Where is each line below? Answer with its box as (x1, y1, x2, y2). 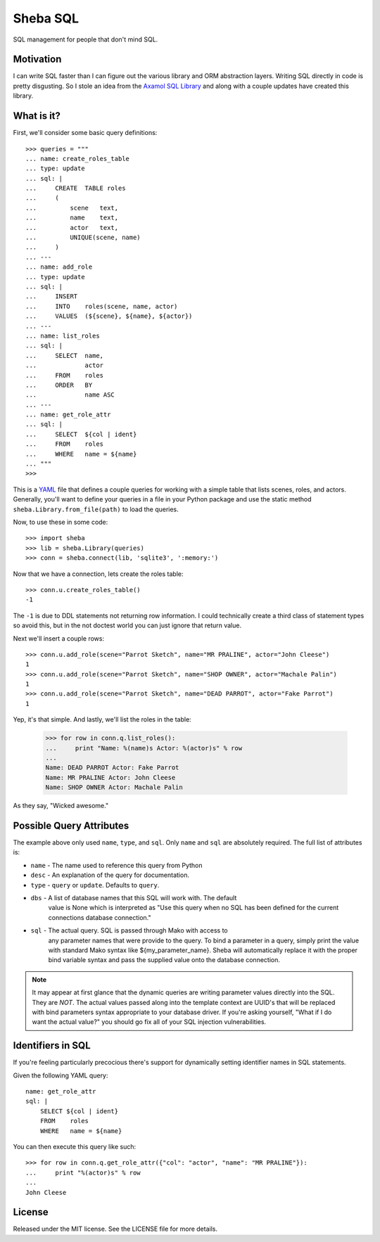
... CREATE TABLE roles (25, 184, 126, 193)
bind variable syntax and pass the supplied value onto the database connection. (48, 956, 281, 964)
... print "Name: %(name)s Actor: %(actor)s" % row (45, 744, 243, 752)
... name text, (25, 214, 119, 222)
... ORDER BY (25, 380, 93, 389)
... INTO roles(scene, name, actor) (25, 302, 178, 310)
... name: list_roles (25, 331, 100, 340)
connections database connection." (48, 913, 151, 921)
